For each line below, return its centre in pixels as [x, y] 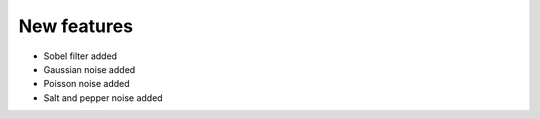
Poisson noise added [86, 84]
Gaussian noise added [89, 69]
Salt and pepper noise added [103, 97]
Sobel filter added [80, 56]
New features [76, 26]
